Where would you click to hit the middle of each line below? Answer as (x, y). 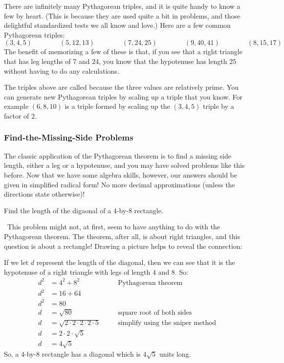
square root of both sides (155, 313)
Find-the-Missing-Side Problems (69, 137)
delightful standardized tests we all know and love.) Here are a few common (117, 25)
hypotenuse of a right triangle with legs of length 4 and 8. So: (96, 272)
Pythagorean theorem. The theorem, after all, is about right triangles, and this (122, 236)
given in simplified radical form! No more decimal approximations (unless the (120, 184)
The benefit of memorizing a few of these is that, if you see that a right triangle (123, 51)
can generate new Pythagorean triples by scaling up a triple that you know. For (123, 96)
